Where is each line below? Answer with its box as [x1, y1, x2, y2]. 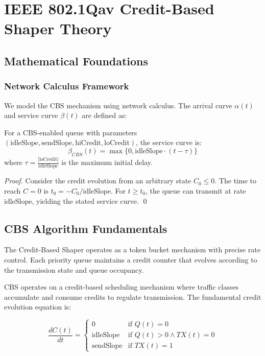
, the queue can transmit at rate [146, 185, 246, 196]
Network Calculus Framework [4, 80, 129, 92]
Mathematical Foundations [4, 53, 149, 68]
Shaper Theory [4, 18, 112, 39]
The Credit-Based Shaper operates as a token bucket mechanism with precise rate [4, 244, 260, 255]
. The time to [214, 175, 256, 186]
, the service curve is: [136, 137, 202, 148]
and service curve [4, 110, 58, 121]
